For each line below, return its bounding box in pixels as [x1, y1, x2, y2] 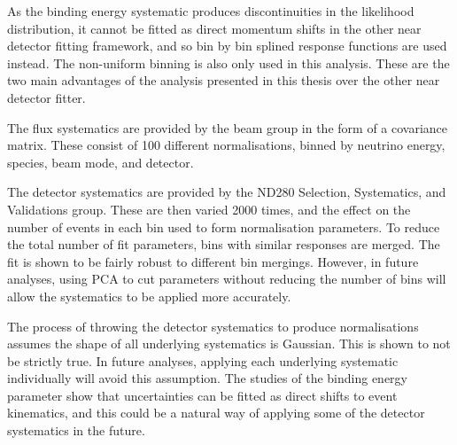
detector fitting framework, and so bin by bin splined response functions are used [7, 36, 447, 55]
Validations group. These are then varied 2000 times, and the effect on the [7, 199, 411, 218]
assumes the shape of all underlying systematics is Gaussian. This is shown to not [7, 334, 451, 353]
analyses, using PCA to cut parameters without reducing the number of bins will [7, 269, 446, 288]
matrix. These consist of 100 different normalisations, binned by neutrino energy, [7, 136, 445, 154]
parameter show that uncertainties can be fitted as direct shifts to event [7, 386, 398, 404]
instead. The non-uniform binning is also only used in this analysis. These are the [7, 53, 450, 72]
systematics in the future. [7, 421, 145, 440]
